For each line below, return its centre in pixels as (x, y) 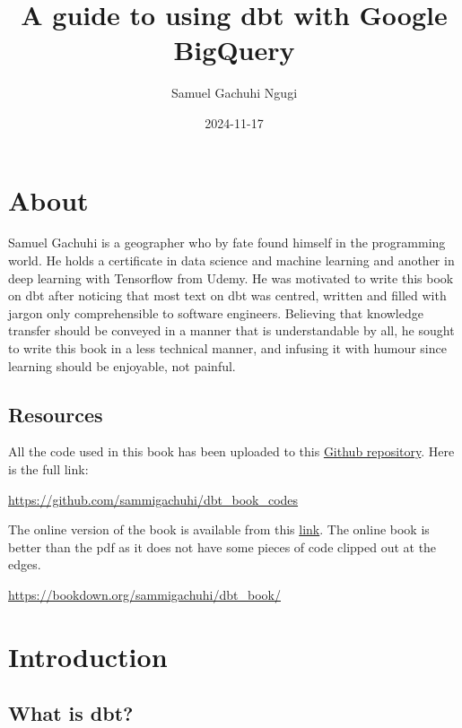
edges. (25, 564)
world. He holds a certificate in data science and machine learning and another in (231, 260)
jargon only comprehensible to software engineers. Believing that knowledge (216, 312)
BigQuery (234, 50)
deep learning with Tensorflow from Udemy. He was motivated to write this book (231, 277)
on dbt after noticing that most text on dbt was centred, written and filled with (227, 295)
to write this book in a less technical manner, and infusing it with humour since (227, 348)
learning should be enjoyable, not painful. (122, 365)
